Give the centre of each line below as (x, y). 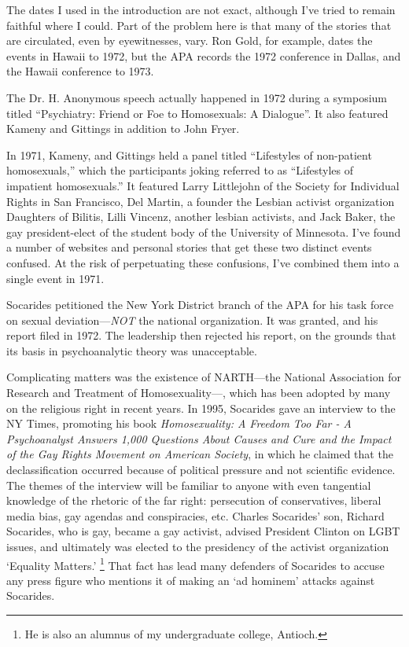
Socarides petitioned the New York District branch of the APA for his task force (200, 305)
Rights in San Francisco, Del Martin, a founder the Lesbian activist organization (201, 201)
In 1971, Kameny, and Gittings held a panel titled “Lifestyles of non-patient (189, 154)
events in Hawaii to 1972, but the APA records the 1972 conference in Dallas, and (204, 55)
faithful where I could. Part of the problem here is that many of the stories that (199, 25)
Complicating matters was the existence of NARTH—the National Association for (204, 377)
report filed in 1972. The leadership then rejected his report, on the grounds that (201, 335)
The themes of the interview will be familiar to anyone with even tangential (189, 485)
